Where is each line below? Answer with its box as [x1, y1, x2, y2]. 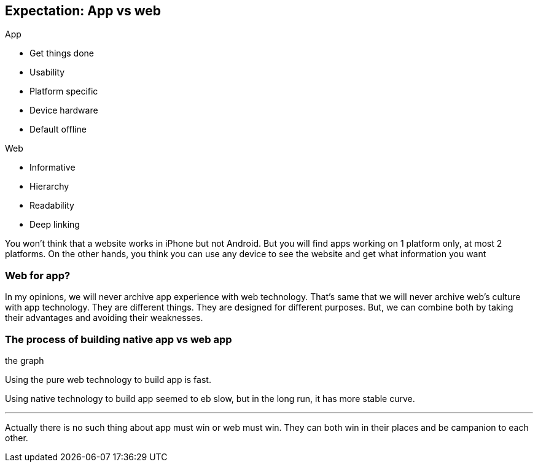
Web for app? [5, 269, 71, 282]
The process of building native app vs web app [5, 333, 232, 345]
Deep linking [29, 219, 80, 230]
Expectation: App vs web [5, 3, 162, 18]
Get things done [29, 48, 94, 59]
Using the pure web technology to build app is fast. [5, 374, 211, 385]
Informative [29, 162, 76, 173]
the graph [5, 355, 44, 366]
